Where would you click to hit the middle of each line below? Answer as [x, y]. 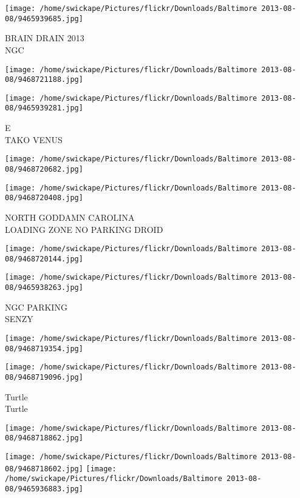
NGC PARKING [36, 307]
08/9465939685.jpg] [44, 19]
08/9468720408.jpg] [44, 198]
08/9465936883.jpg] [44, 489]
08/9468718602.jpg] [44, 469]
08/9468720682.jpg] [44, 169]
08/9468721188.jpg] [44, 80]
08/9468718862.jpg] [44, 438]
